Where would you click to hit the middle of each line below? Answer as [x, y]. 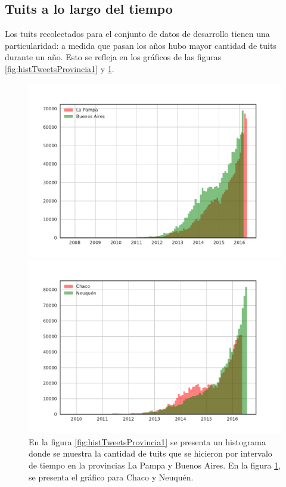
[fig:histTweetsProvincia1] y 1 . [60, 68]
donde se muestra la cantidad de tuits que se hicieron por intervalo [150, 453]
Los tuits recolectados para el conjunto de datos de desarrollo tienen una [137, 34]
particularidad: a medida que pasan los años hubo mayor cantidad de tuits [141, 45]
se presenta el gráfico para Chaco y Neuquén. [111, 477]
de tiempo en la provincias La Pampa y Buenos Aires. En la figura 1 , [155, 465]
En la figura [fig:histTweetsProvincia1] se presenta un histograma [147, 441]
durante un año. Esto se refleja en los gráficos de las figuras [113, 57]
